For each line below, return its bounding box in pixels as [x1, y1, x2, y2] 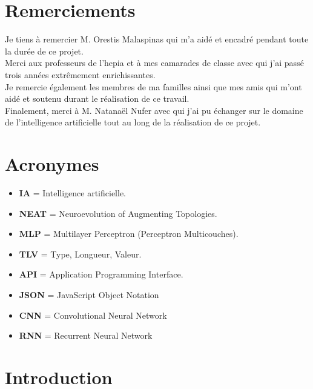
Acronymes [5, 151, 99, 176]
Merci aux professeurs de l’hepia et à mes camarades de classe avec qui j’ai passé [5, 56, 304, 69]
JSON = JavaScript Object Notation [19, 288, 159, 301]
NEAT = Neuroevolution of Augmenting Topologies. [19, 207, 217, 219]
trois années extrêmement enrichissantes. [5, 68, 156, 81]
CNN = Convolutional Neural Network [19, 308, 167, 321]
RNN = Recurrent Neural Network [19, 329, 153, 342]
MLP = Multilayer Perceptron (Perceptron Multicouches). [19, 227, 239, 240]
